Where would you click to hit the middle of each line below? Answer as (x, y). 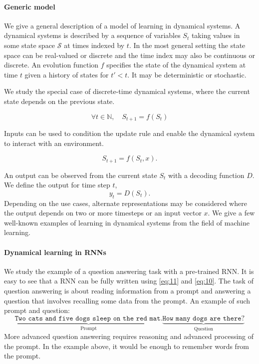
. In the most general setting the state (187, 45)
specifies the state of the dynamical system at (176, 65)
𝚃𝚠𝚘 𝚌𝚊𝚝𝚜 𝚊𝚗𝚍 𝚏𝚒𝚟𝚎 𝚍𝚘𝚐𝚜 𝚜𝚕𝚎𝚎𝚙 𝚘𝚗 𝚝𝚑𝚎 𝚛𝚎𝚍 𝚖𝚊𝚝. (89, 318)
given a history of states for (67, 74)
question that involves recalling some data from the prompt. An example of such (127, 300)
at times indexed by (94, 45)
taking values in (216, 35)
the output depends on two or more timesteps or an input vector (103, 213)
